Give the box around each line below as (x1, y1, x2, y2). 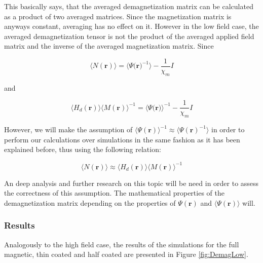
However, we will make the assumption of (4, 124, 133, 135)
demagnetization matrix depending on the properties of (4, 197, 176, 208)
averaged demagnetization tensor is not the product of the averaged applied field (4, 30, 254, 41)
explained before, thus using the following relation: (4, 144, 161, 155)
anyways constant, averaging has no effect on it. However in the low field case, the (4, 21, 259, 31)
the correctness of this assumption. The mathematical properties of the (4, 187, 224, 198)
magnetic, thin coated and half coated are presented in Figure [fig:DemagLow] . (4, 249, 248, 259)
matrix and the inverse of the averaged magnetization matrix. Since (4, 41, 214, 51)
